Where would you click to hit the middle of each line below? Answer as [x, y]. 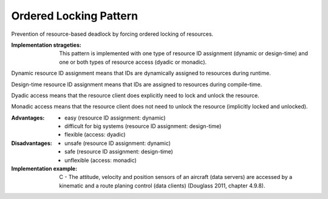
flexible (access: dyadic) [95, 135]
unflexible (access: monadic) [101, 160]
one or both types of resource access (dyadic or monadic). [133, 62]
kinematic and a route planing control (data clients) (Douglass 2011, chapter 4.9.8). [162, 186]
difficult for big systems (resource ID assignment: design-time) [143, 126]
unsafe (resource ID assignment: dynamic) [118, 143]
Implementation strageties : [46, 45]
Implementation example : [44, 169]
